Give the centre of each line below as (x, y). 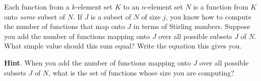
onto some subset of (35, 16)
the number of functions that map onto (64, 26)
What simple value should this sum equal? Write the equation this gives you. (123, 46)
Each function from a (37, 6)
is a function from (221, 6)
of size (151, 16)
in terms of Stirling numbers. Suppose (192, 26)
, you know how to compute (208, 16)
